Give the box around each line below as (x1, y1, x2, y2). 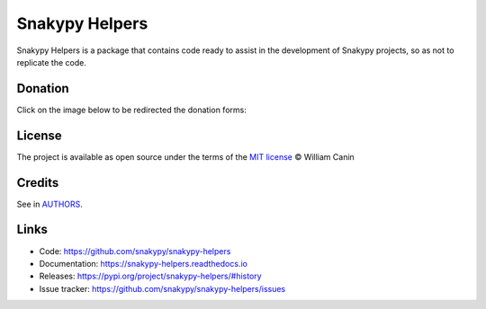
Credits (16, 175, 59, 190)
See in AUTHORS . (16, 199, 83, 209)
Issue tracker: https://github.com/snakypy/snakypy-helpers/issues (39, 283, 286, 294)
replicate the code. (16, 57, 87, 67)
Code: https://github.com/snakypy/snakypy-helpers (39, 245, 231, 256)
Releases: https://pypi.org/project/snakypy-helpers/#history (39, 270, 262, 282)
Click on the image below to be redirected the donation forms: (16, 104, 247, 115)
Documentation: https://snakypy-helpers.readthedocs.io (39, 258, 247, 269)
